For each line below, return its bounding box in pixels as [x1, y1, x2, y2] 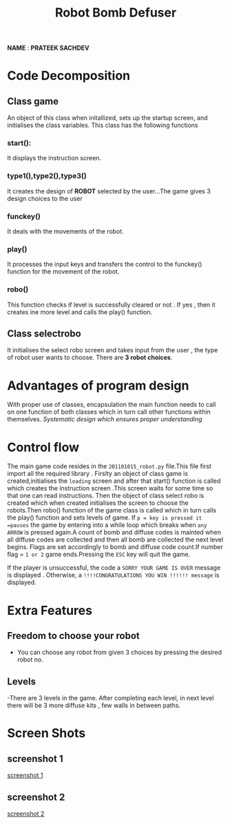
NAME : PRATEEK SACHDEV [7, 44, 90, 52]
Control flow [7, 439, 80, 455]
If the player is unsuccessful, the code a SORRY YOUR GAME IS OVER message [7, 564, 221, 572]
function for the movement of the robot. [7, 267, 120, 276]
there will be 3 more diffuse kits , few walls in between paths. [7, 701, 181, 709]
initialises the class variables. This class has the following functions [7, 121, 198, 129]
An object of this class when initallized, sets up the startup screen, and [7, 114, 208, 122]
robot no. [17, 655, 43, 664]
